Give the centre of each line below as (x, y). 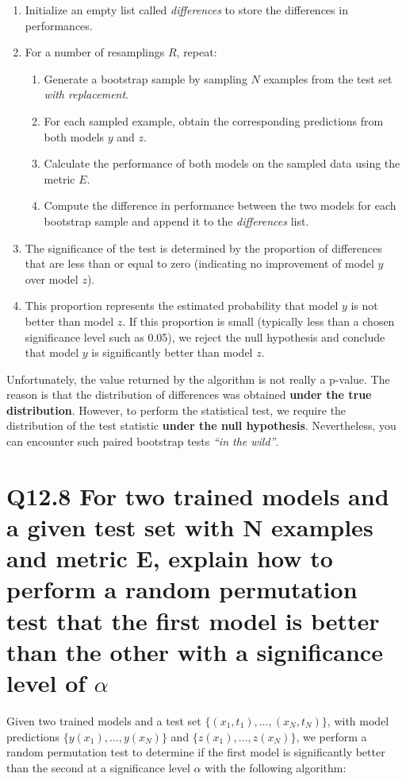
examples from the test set (328, 78)
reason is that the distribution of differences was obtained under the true (189, 394)
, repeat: (197, 52)
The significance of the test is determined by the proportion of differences (203, 247)
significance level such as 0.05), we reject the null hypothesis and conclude (205, 336)
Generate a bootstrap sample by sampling (146, 78)
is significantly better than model (172, 352)
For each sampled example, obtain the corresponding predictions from (214, 120)
